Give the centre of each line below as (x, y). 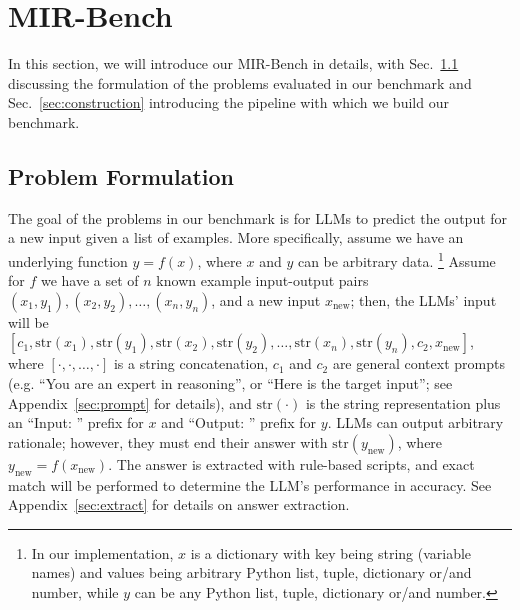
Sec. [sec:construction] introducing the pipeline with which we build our (228, 102)
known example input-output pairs (262, 280)
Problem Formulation (121, 175)
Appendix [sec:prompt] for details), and (130, 402)
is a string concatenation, (191, 363)
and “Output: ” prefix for (239, 422)
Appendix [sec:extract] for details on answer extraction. (179, 504)
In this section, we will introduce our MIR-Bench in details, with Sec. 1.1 (233, 63)
